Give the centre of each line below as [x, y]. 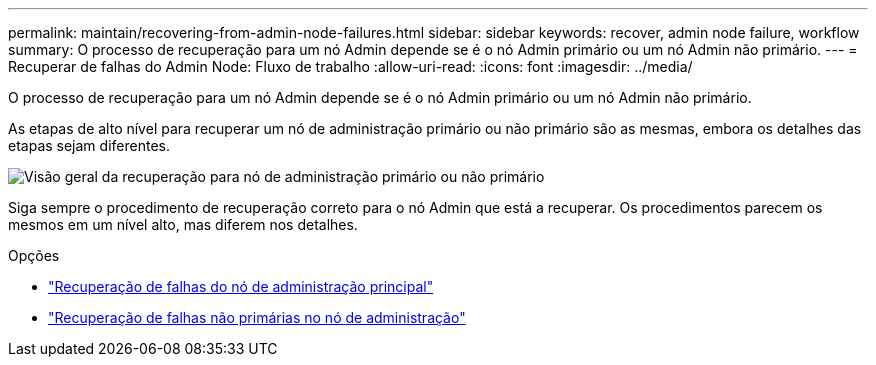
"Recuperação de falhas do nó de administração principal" [241, 286]
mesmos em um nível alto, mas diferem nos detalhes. [183, 224]
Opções [34, 255]
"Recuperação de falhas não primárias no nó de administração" [257, 317]
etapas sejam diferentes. [89, 145]
